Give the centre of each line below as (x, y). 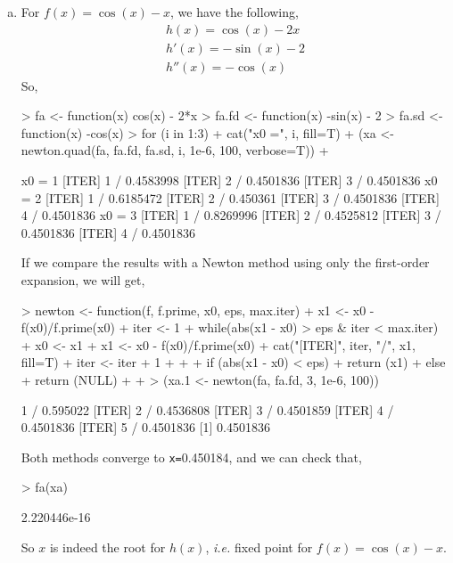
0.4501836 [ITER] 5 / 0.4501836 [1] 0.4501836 (146, 427)
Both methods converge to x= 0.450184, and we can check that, (191, 457)
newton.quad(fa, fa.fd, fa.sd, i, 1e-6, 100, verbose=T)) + (175, 150)
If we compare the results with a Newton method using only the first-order (225, 262)
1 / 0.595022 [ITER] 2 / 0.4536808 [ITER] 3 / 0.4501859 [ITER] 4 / (207, 409)
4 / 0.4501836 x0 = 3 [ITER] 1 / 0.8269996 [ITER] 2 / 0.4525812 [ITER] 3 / (231, 215)
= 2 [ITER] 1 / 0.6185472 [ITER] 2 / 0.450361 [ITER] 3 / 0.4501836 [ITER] (230, 197)
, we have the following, (235, 12)
